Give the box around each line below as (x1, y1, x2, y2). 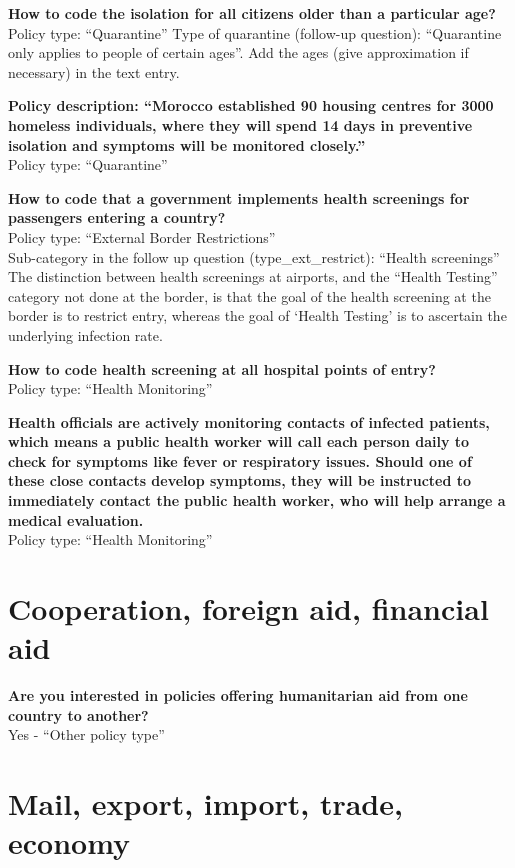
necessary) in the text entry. (8, 61, 180, 82)
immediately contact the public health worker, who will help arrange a (8, 490, 506, 511)
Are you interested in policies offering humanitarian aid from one (8, 685, 468, 706)
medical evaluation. (8, 509, 144, 530)
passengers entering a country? (8, 207, 226, 228)
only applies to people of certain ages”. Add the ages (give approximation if (8, 42, 469, 63)
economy (8, 822, 131, 863)
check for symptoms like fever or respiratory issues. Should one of (8, 450, 472, 471)
